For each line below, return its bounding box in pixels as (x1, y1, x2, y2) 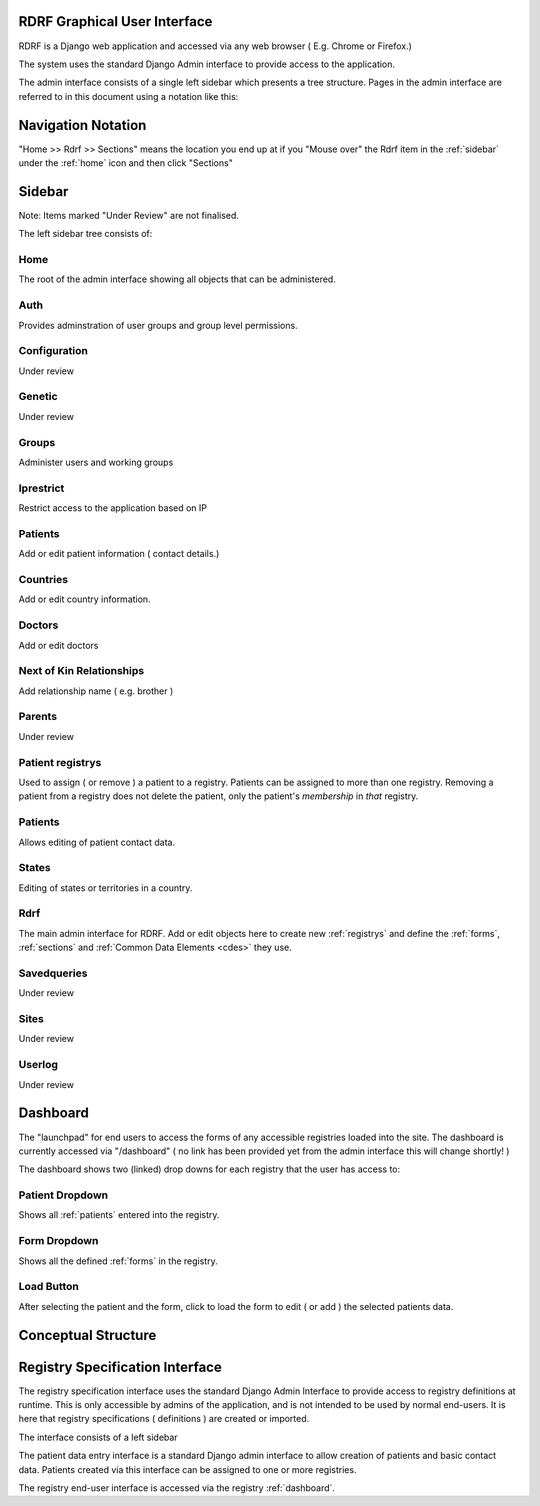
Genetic (18, 390, 59, 404)
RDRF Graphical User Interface (18, 13, 213, 30)
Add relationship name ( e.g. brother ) (18, 685, 174, 697)
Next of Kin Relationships (18, 664, 145, 678)
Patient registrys (18, 755, 102, 769)
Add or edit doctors (18, 639, 99, 651)
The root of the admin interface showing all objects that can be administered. (18, 273, 337, 285)
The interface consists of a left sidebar (18, 1431, 179, 1443)
